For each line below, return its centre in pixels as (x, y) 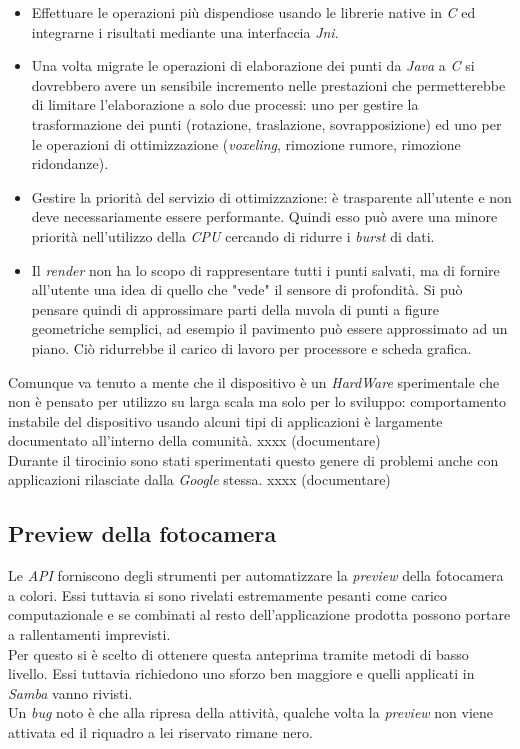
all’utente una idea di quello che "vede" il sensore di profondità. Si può (247, 289)
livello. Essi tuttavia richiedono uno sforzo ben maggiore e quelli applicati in (241, 673)
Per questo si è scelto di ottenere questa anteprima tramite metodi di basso (238, 653)
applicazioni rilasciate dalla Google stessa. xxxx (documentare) (199, 479)
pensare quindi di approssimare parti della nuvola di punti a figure (235, 308)
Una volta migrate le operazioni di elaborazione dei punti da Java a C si (253, 65)
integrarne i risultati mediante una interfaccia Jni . (185, 31)
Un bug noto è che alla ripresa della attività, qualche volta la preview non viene (251, 712)
